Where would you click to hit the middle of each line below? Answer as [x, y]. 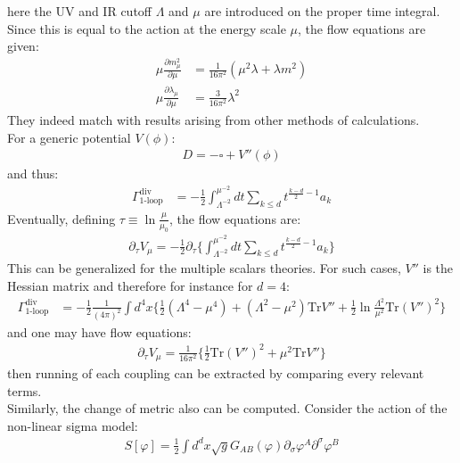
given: [23, 46]
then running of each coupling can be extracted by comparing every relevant [216, 373]
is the [438, 268]
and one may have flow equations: [99, 331]
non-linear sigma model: [73, 425]
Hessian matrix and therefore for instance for [130, 285]
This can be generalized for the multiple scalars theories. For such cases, [204, 268]
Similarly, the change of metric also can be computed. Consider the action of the [227, 408]
